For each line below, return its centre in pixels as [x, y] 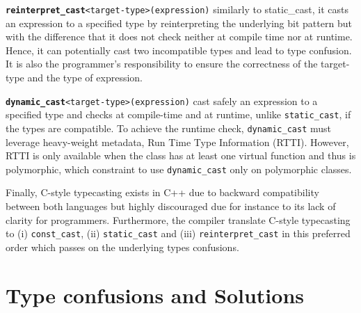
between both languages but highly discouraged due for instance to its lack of [171, 206]
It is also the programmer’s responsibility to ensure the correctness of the [162, 64]
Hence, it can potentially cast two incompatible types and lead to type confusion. [179, 50]
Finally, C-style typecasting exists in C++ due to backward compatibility [162, 192]
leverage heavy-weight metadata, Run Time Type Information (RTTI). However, [177, 142]
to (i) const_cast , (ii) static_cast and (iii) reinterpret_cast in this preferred [178, 233]
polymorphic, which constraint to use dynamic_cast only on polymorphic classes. [179, 169]
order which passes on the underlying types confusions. [122, 247]
